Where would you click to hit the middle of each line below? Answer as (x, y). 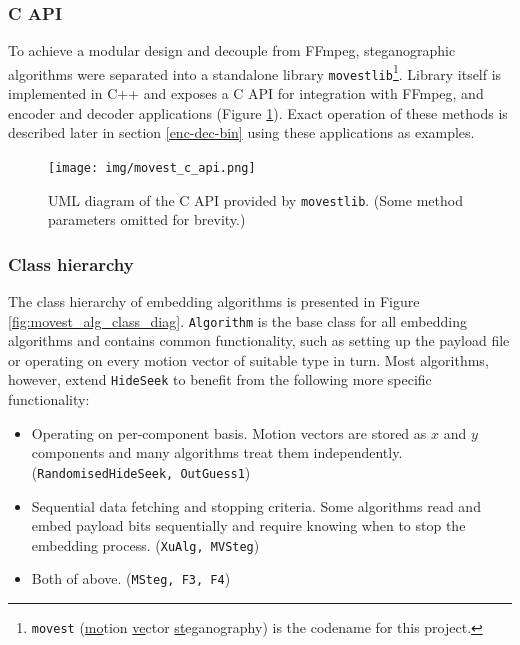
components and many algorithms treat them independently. (217, 452)
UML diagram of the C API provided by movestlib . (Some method (255, 199)
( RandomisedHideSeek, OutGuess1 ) (141, 471)
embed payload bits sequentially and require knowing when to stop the (248, 525)
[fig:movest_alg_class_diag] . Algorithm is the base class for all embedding (237, 320)
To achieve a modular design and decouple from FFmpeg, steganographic (232, 50)
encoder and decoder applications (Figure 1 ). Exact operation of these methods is (258, 112)
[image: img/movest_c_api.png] (152, 167)
